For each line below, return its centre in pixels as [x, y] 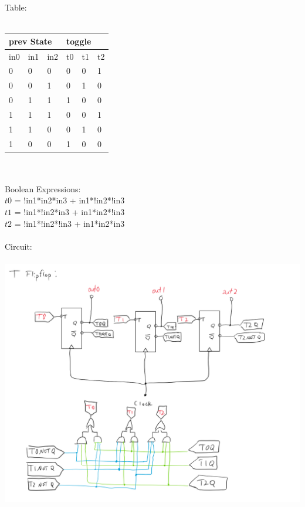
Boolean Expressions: [43, 188]
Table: [16, 7]
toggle [79, 41]
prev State [30, 41]
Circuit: [18, 246]
